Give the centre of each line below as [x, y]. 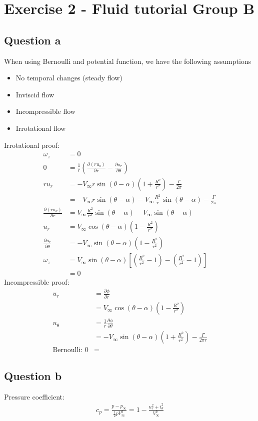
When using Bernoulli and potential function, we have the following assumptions [128, 61]
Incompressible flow [45, 111]
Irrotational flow [41, 128]
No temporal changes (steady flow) [69, 78]
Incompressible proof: [37, 282]
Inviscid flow [35, 94]
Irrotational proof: [32, 145]
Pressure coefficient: [34, 396]
